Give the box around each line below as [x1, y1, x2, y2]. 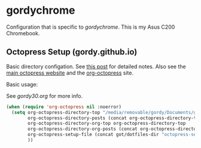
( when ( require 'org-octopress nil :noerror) [6, 104, 121, 110]
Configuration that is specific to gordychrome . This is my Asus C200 [6, 23, 175, 30]
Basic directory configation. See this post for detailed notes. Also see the [6, 63, 187, 70]
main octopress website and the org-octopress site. [6, 69, 133, 76]
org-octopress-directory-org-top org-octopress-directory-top [28, 121, 186, 127]
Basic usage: [6, 81, 38, 88]
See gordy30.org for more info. [6, 92, 83, 99]
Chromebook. [6, 29, 40, 36]
